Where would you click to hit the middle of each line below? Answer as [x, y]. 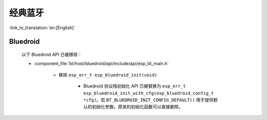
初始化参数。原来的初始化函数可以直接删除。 [137, 107]
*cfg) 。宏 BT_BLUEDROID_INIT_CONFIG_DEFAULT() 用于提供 [148, 100]
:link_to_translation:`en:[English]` [42, 28]
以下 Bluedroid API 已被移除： [52, 54]
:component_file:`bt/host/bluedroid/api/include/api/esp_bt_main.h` [101, 64]
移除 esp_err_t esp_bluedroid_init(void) [108, 75]
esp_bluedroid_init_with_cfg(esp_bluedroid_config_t [149, 93]
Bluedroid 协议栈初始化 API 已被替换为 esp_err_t [134, 86]
